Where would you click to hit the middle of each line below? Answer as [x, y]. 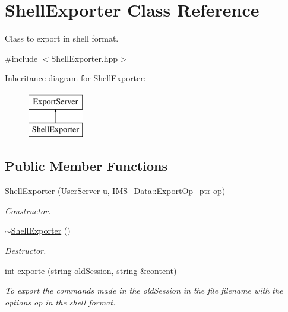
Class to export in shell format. [62, 38]
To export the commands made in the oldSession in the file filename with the [144, 290]
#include [21, 58]
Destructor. [26, 251]
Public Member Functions [86, 166]
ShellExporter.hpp [85, 58]
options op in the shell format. [60, 302]
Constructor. [28, 210]
